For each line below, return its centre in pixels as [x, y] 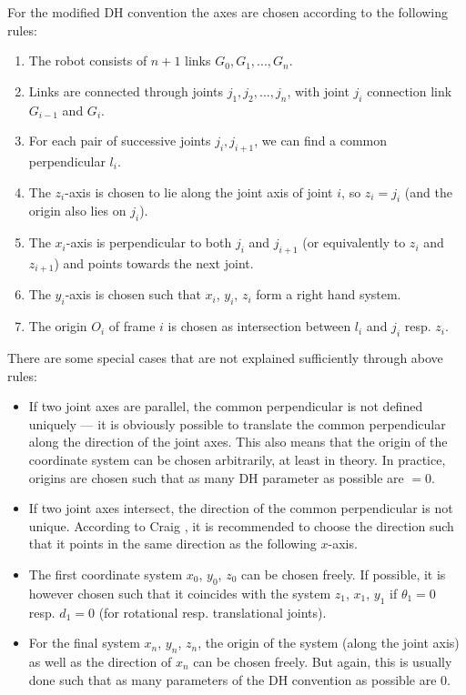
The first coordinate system [106, 574]
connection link [410, 91]
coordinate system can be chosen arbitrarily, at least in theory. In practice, [237, 459]
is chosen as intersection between [259, 326]
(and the [428, 191]
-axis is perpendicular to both [149, 242]
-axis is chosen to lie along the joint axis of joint [199, 191]
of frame [132, 326]
